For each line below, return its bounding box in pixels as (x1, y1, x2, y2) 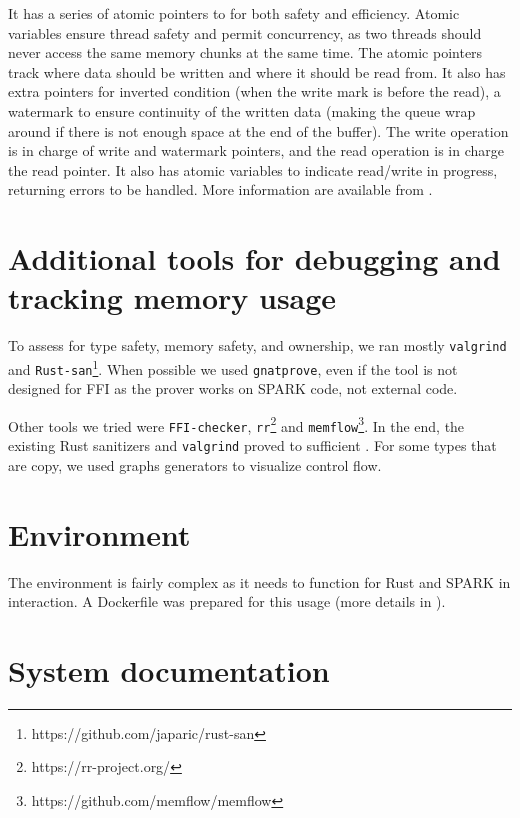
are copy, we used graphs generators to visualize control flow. (8, 454, 382, 475)
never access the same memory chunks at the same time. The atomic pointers (8, 42, 483, 63)
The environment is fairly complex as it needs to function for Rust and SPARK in (8, 571, 511, 592)
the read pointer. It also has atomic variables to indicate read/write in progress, (8, 159, 498, 180)
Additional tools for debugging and (8, 238, 501, 279)
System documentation (8, 649, 330, 690)
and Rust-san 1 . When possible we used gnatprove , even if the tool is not (8, 355, 458, 379)
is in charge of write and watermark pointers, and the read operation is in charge (8, 140, 504, 161)
